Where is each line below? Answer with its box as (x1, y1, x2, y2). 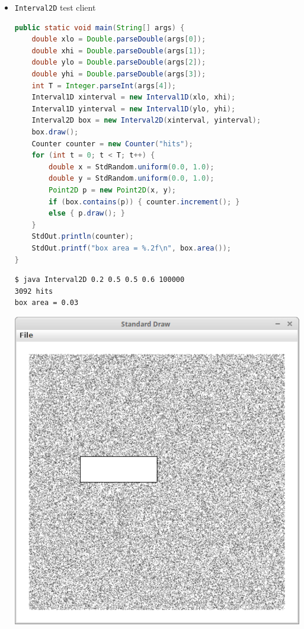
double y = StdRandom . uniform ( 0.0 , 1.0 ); (49, 174, 215, 183)
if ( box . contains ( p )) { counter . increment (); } (49, 197, 240, 206)
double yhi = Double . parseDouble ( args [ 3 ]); (31, 70, 206, 79)
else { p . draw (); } (49, 209, 126, 218)
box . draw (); (31, 128, 79, 136)
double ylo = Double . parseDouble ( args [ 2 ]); (31, 58, 206, 67)
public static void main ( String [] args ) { (14, 23, 185, 32)
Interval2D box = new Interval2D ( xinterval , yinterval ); (31, 116, 261, 125)
